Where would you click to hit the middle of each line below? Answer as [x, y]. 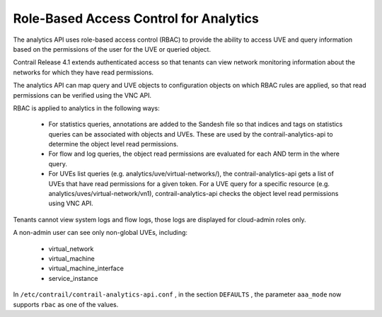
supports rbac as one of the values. [66, 304]
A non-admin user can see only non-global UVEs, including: [100, 233]
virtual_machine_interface [86, 268]
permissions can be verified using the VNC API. [82, 95]
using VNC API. [71, 203]
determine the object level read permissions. [114, 144]
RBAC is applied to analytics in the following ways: [86, 108]
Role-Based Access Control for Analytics [136, 18]
